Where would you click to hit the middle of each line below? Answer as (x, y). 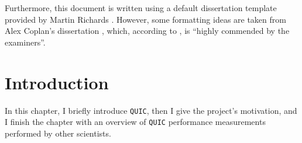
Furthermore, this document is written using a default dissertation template (141, 8)
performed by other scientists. (58, 133)
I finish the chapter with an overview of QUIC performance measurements (135, 122)
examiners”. (25, 42)
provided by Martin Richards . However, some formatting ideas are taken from (145, 19)
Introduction (57, 82)
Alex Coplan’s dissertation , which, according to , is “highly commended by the (147, 31)
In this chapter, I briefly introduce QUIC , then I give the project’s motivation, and (151, 110)
